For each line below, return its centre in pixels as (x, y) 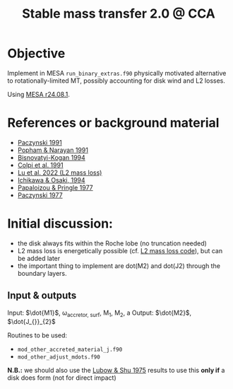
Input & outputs (42, 296)
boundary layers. (42, 273)
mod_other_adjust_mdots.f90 (59, 357)
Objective (36, 53)
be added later (39, 258)
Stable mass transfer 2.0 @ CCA (119, 14)
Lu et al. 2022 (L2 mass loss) (60, 173)
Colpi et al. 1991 (40, 165)
